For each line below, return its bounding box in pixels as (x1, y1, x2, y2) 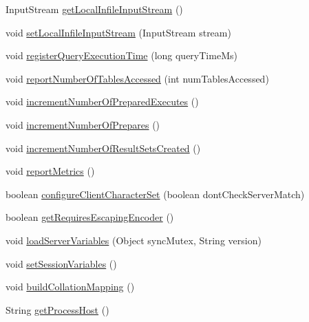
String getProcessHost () (6, 302, 109, 316)
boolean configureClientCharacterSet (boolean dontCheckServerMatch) (6, 186, 305, 201)
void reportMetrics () (6, 164, 95, 178)
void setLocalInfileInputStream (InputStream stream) (6, 25, 231, 39)
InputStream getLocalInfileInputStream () (6, 2, 183, 16)
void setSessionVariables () (6, 256, 117, 270)
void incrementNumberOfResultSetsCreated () (6, 140, 201, 155)
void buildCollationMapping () (6, 279, 135, 294)
